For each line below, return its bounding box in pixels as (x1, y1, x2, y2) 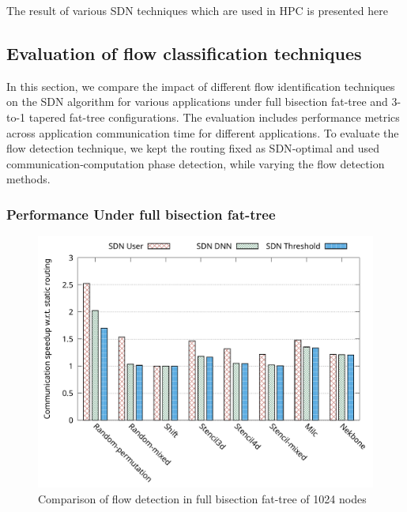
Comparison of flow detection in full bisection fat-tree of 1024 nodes (38, 490, 367, 506)
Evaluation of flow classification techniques (6, 40, 362, 65)
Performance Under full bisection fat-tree (6, 204, 276, 224)
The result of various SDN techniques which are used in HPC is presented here (6, 2, 388, 18)
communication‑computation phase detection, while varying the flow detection (6, 155, 385, 171)
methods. (6, 171, 51, 187)
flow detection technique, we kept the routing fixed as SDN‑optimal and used (6, 140, 380, 156)
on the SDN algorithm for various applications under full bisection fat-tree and (6, 93, 388, 110)
